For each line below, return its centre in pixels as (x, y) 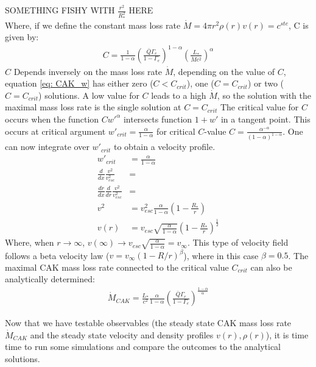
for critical (176, 131)
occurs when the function (52, 119)
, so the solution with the (264, 95)
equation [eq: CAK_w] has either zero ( (79, 83)
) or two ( (266, 83)
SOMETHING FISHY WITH (60, 10)
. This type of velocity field (238, 242)
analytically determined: (50, 279)
